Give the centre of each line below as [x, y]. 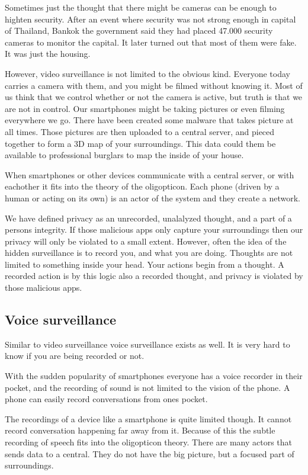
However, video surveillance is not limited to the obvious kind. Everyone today [147, 73]
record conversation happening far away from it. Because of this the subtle [140, 430]
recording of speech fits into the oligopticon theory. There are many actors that [149, 442]
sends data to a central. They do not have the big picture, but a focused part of [150, 453]
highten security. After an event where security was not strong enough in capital [150, 19]
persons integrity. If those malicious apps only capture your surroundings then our [154, 230]
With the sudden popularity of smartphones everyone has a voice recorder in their [154, 376]
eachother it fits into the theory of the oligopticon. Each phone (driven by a [142, 186]
